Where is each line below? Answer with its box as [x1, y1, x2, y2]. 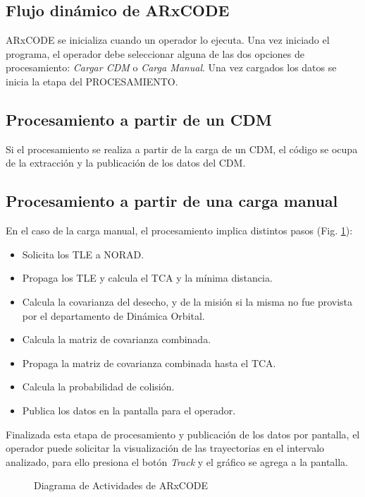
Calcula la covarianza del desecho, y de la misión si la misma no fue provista [22, 294, 353, 309]
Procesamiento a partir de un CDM [6, 108, 272, 130]
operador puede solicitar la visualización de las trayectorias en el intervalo [6, 441, 325, 455]
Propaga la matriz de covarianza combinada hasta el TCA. [22, 355, 276, 370]
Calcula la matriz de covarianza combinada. [22, 332, 211, 347]
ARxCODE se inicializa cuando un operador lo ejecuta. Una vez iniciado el [6, 32, 330, 47]
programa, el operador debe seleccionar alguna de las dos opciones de [6, 46, 304, 61]
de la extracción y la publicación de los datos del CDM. [6, 155, 246, 170]
